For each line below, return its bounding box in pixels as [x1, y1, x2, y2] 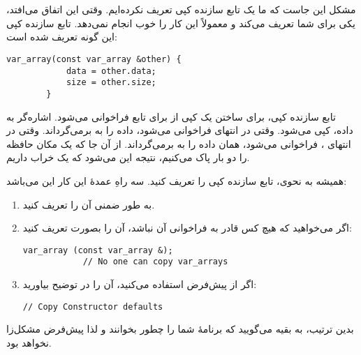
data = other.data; [66, 66, 156, 76]
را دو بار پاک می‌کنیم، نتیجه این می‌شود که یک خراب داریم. [6, 150, 250, 165]
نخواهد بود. [6, 335, 52, 349]
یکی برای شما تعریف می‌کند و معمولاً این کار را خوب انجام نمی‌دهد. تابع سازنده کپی [6, 15, 355, 30]
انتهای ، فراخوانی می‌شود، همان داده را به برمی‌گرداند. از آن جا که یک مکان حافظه [6, 136, 351, 151]
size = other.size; [66, 77, 156, 88]
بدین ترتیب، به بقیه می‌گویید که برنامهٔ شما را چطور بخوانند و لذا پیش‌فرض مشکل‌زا [6, 322, 354, 336]
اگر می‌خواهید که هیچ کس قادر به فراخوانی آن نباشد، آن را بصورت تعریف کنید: [22, 220, 352, 235]
